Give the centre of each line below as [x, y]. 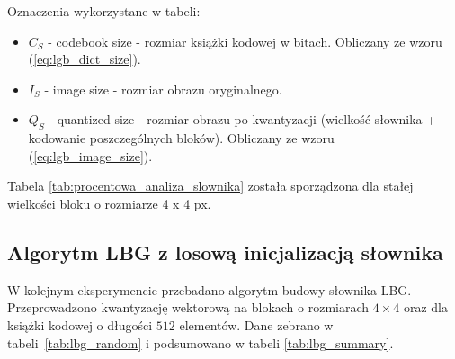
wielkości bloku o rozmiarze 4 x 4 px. [109, 203]
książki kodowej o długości [80, 324]
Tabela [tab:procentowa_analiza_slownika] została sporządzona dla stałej [210, 186]
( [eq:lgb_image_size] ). [90, 155]
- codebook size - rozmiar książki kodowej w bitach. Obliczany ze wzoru [245, 41]
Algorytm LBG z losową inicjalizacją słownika [225, 251]
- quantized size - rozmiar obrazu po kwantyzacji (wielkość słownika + [243, 119]
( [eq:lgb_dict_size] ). [85, 59]
